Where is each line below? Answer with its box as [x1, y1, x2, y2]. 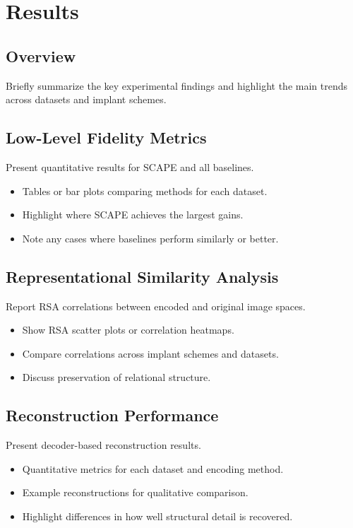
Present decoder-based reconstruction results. [6, 438, 201, 452]
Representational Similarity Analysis [6, 265, 279, 287]
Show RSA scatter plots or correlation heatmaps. [22, 322, 234, 337]
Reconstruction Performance [6, 404, 219, 426]
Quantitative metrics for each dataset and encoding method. [22, 461, 284, 476]
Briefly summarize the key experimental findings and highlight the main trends [6, 78, 347, 93]
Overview [6, 45, 76, 66]
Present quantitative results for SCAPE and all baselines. [6, 159, 254, 174]
